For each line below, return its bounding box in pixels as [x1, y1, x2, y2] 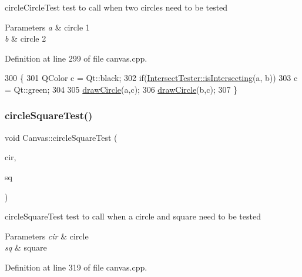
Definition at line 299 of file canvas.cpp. [5, 52, 147, 64]
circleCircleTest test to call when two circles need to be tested [5, 1, 228, 13]
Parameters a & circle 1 [5, 21, 90, 33]
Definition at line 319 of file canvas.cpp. [5, 261, 147, 273]
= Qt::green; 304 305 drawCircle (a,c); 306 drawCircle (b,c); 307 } [5, 83, 238, 95]
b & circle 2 [5, 32, 46, 45]
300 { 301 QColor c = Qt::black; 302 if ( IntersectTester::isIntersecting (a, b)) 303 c [5, 72, 298, 84]
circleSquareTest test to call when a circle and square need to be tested [5, 210, 261, 222]
